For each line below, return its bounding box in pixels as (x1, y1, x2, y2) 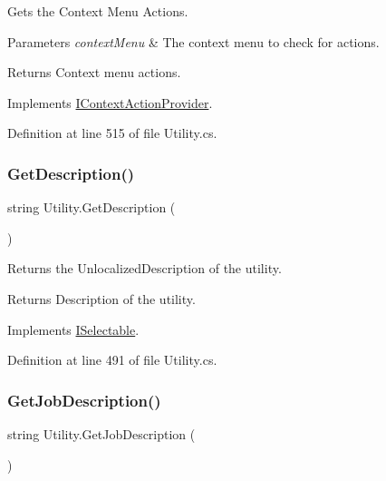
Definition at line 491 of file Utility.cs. (7, 350, 217, 369)
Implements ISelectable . (7, 319, 140, 339)
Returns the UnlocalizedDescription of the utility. (7, 259, 282, 278)
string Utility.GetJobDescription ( (7, 424, 196, 443)
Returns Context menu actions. (7, 63, 181, 82)
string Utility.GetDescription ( (7, 198, 176, 217)
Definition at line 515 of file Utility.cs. (7, 123, 217, 142)
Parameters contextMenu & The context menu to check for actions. (7, 32, 380, 51)
